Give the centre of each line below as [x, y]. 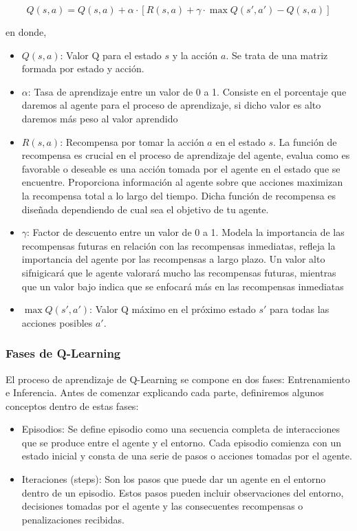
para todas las [300, 309]
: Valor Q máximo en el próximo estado [173, 309]
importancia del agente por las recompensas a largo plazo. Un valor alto [173, 259]
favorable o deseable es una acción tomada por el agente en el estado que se [181, 168]
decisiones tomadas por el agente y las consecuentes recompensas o [162, 506]
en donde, [26, 32]
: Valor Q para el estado [111, 55]
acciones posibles [57, 322]
